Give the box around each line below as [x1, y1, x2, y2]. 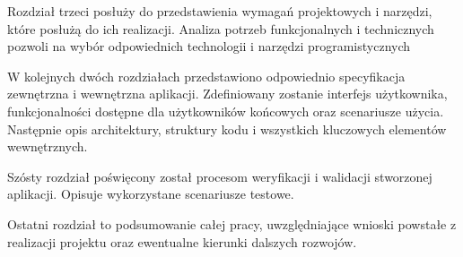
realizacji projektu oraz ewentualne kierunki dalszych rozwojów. [7, 232, 357, 251]
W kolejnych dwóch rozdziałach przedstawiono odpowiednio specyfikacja [7, 66, 406, 85]
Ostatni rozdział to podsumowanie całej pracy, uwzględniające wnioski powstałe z [7, 214, 457, 233]
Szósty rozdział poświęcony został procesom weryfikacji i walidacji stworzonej [7, 167, 432, 185]
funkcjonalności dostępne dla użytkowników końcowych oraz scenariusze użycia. [7, 101, 444, 120]
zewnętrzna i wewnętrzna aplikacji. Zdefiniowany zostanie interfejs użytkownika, [7, 84, 448, 103]
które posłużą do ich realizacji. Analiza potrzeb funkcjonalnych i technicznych [7, 19, 434, 38]
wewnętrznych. [7, 137, 88, 156]
